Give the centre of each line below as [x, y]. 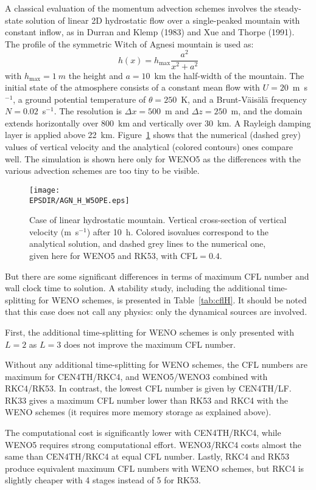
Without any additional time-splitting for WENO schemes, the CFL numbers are [156, 364]
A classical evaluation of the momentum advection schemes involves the [139, 8]
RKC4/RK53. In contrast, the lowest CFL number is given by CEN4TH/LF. [148, 388]
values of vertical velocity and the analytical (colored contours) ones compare [149, 147]
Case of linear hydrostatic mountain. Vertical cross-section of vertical [158, 220]
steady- [288, 8]
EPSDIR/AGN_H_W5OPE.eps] [79, 200]
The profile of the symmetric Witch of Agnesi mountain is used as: [129, 43]
